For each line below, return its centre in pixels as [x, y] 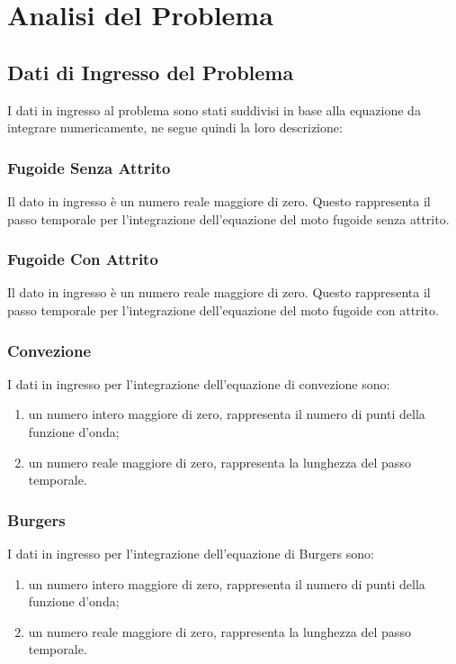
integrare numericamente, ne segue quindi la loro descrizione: [175, 127]
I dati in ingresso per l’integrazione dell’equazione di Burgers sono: [191, 553]
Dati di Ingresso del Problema [151, 72]
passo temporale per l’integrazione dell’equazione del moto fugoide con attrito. [223, 309]
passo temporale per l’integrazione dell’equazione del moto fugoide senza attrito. [228, 218]
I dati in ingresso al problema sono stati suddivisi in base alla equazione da [214, 109]
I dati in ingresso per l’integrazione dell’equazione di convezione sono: [199, 383]
